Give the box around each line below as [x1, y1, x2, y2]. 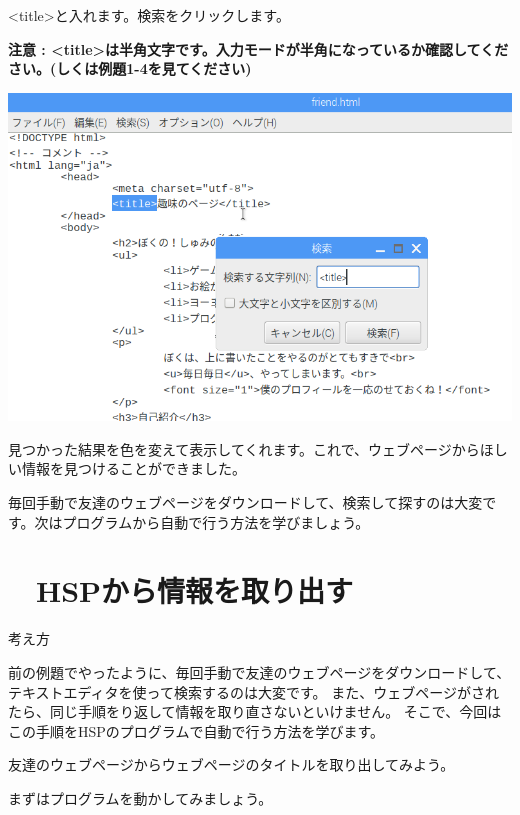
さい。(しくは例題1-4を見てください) [8, 58, 252, 79]
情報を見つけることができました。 [21, 458, 246, 479]
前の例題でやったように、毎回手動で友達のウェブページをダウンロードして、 [8, 661, 511, 682]
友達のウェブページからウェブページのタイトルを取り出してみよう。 [8, 754, 455, 775]
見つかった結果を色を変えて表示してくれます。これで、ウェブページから [8, 438, 480, 459]
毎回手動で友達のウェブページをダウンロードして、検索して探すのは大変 [8, 492, 483, 513]
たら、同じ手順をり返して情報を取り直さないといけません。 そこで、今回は [8, 701, 502, 722]
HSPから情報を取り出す [36, 570, 354, 611]
